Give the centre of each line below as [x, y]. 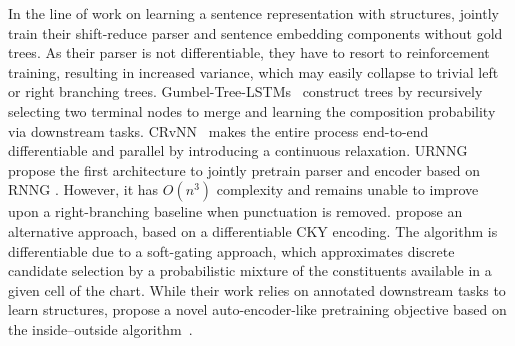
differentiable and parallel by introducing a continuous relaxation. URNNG [238, 150]
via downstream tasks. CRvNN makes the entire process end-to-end [218, 130]
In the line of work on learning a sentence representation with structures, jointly [253, 13]
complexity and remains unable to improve [347, 189]
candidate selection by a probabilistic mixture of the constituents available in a [250, 270]
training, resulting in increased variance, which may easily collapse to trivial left [253, 71]
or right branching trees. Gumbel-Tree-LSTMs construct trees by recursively [245, 91]
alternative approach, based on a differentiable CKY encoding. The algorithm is [253, 230]
